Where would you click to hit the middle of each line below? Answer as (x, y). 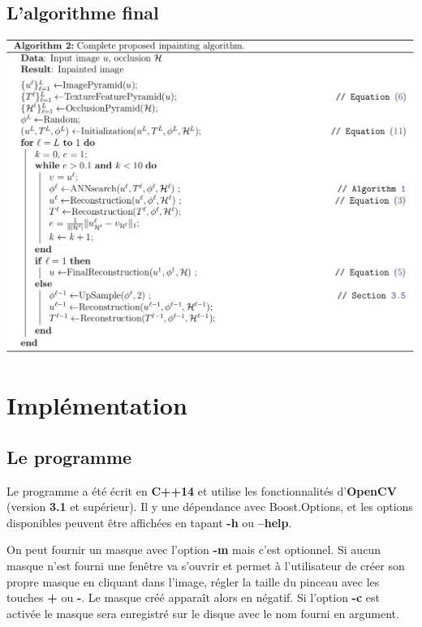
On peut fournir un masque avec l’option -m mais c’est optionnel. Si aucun (194, 550)
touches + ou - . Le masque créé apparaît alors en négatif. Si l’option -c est (193, 597)
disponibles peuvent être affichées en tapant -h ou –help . (149, 522)
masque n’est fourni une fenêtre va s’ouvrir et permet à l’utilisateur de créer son (206, 566)
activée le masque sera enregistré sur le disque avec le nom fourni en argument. (203, 613)
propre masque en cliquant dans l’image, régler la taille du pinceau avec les (193, 581)
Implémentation (97, 405)
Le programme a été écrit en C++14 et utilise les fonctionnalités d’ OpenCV (202, 490)
